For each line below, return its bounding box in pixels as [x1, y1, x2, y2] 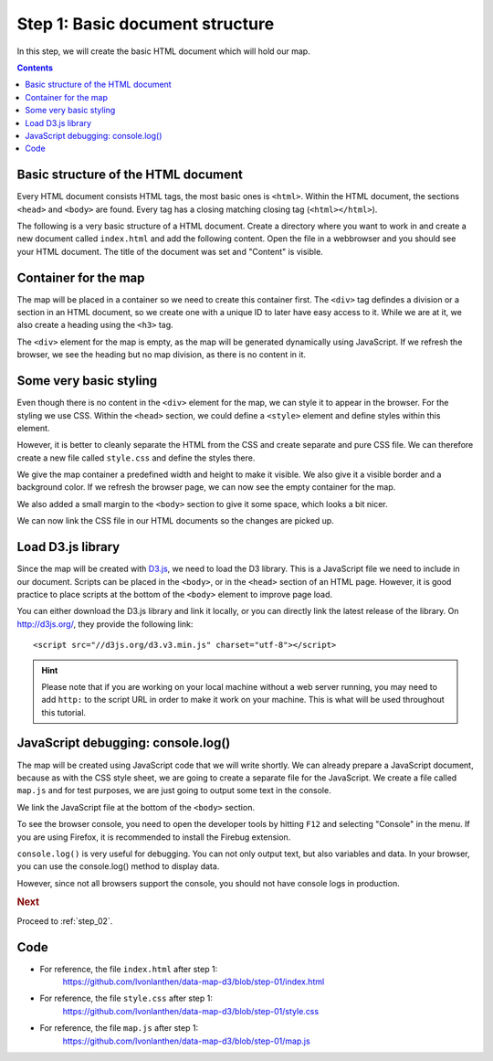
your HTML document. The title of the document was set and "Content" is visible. [16, 246, 323, 257]
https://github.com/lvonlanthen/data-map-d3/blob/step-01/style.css [62, 1005, 320, 1016]
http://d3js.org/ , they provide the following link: [16, 618, 194, 630]
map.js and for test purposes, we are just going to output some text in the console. [16, 785, 332, 796]
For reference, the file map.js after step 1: [39, 1023, 199, 1034]
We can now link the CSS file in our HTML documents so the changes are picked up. [16, 515, 335, 526]
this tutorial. [41, 706, 87, 717]
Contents [16, 62, 54, 73]
